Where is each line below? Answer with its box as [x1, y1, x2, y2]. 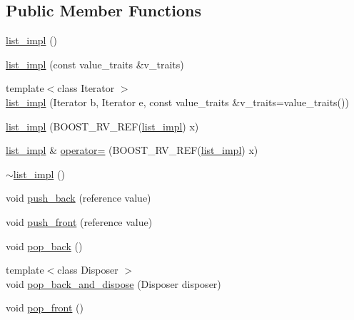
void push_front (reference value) [6, 214, 153, 229]
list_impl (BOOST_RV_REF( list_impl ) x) [6, 118, 199, 133]
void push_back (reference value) [6, 190, 151, 205]
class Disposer [57, 262, 118, 277]
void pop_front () [6, 300, 84, 315]
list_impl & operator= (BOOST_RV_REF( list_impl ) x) [6, 143, 258, 158]
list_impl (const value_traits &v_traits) [6, 56, 184, 71]
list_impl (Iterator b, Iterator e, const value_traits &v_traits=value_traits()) [6, 94, 349, 109]
